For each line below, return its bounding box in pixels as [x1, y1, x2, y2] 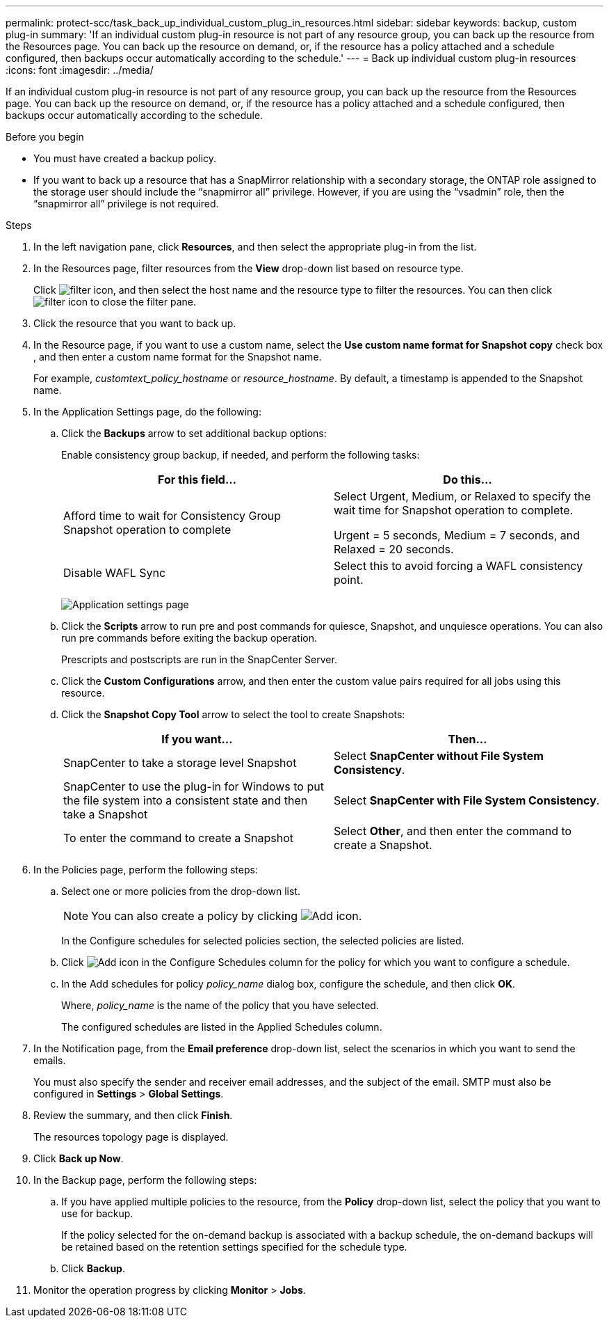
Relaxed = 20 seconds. [334, 542, 454, 556]
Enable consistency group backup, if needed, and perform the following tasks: [61, 449, 420, 461]
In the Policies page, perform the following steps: [33, 864, 258, 876]
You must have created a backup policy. [33, 152, 217, 164]
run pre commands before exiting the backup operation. [61, 632, 318, 644]
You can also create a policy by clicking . [91, 909, 362, 923]
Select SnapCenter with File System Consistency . [334, 793, 600, 807]
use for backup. [61, 1207, 133, 1219]
